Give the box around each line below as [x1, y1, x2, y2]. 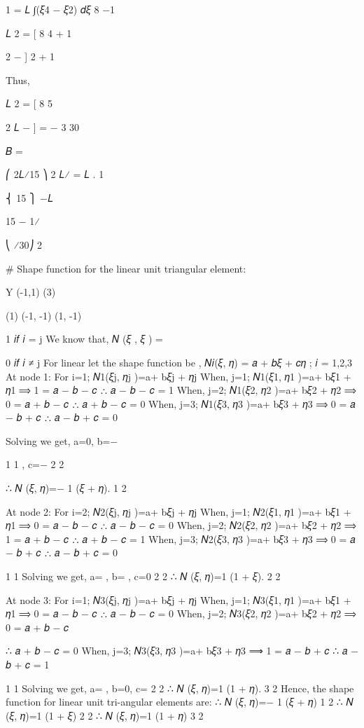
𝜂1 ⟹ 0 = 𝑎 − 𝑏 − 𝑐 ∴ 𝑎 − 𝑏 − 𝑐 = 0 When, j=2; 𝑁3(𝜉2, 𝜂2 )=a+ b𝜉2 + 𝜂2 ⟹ [6, 606, 356, 621]
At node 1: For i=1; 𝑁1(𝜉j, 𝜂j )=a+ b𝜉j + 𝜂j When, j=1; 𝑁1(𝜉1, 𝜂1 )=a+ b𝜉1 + [6, 369, 351, 383]
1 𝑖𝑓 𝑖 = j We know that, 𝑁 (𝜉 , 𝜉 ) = [6, 331, 163, 346]
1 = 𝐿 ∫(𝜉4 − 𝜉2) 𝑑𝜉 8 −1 [6, 2, 115, 16]
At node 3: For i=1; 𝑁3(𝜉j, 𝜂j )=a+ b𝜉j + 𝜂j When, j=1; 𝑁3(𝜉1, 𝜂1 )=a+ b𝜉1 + [6, 592, 351, 607]
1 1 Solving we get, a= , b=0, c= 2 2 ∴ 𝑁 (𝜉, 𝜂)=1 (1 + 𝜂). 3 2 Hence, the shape [6, 680, 354, 695]
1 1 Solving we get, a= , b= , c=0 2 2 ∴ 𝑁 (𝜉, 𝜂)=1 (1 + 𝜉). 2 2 [6, 569, 281, 584]
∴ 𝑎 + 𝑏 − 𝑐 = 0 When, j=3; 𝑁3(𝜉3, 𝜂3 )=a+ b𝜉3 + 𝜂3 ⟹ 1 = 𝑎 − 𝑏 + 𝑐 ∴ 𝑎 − [6, 643, 358, 658]
